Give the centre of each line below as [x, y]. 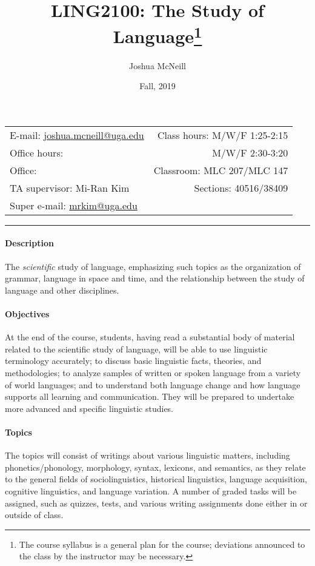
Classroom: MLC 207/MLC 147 [221, 170]
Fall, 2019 [157, 86]
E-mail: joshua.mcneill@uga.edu [77, 135]
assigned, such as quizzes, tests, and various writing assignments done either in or [156, 503]
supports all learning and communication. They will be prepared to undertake [150, 396]
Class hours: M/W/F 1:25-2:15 [223, 135]
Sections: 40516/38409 [241, 187]
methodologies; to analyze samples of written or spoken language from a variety [153, 372]
